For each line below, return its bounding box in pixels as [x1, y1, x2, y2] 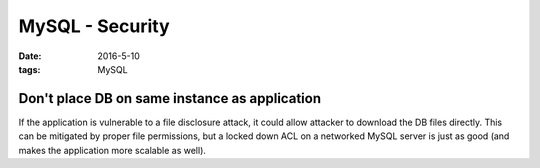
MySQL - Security [18, 15, 170, 37]
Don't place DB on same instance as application [18, 90, 322, 107]
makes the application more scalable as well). [18, 144, 207, 156]
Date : [18, 50, 42, 62]
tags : [18, 63, 41, 75]
